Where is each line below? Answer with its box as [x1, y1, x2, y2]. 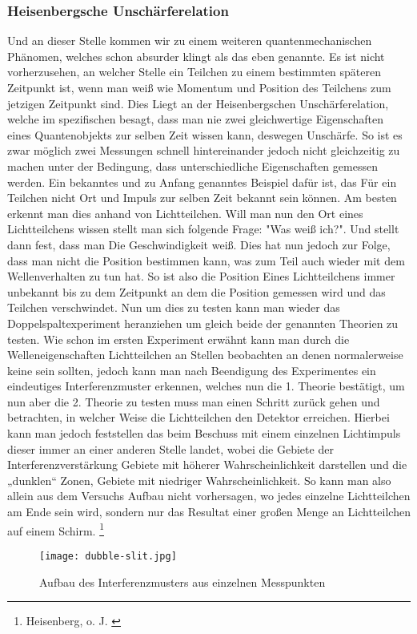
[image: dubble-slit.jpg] [39, 550, 177, 562]
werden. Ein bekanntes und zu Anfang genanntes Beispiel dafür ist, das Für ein [7, 173, 397, 190]
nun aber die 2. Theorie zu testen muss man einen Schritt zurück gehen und [7, 393, 380, 410]
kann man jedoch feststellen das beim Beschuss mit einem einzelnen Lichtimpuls [7, 425, 401, 442]
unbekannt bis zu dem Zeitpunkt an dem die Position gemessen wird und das [7, 283, 386, 300]
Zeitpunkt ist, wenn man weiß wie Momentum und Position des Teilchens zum [7, 79, 391, 95]
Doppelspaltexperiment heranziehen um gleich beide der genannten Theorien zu [7, 314, 399, 331]
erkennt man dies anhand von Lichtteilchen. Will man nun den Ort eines [7, 204, 363, 221]
